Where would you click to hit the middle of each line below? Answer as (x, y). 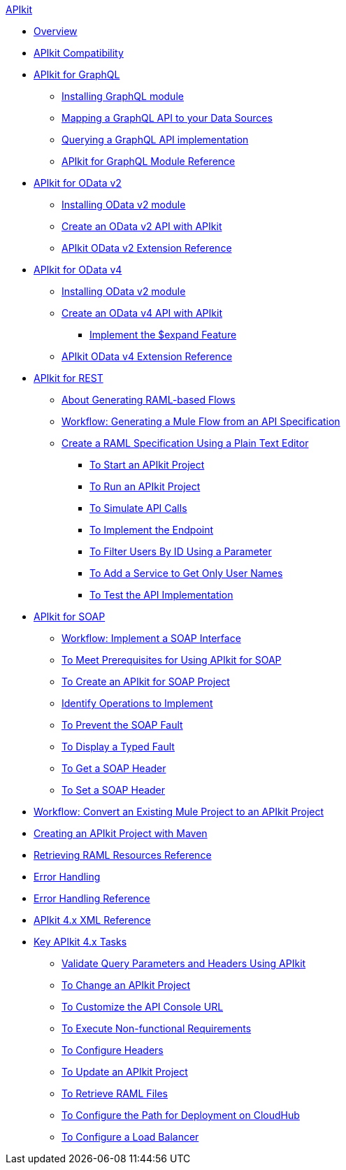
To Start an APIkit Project (147, 465)
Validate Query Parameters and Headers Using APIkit (184, 963)
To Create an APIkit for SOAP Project (146, 682)
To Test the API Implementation (161, 595)
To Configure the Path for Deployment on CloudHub (181, 1115)
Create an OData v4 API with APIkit (142, 313)
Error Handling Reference (92, 898)
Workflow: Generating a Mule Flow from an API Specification (201, 421)
